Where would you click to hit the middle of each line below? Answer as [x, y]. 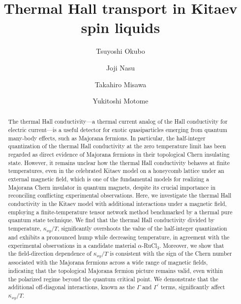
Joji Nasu [120, 67]
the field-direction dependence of [50, 253]
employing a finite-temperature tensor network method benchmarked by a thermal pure [120, 212]
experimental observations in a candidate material [72, 245]
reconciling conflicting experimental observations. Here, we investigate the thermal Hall [120, 195]
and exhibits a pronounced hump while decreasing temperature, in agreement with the [119, 237]
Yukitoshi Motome [120, 101]
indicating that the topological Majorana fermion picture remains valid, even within [116, 270]
